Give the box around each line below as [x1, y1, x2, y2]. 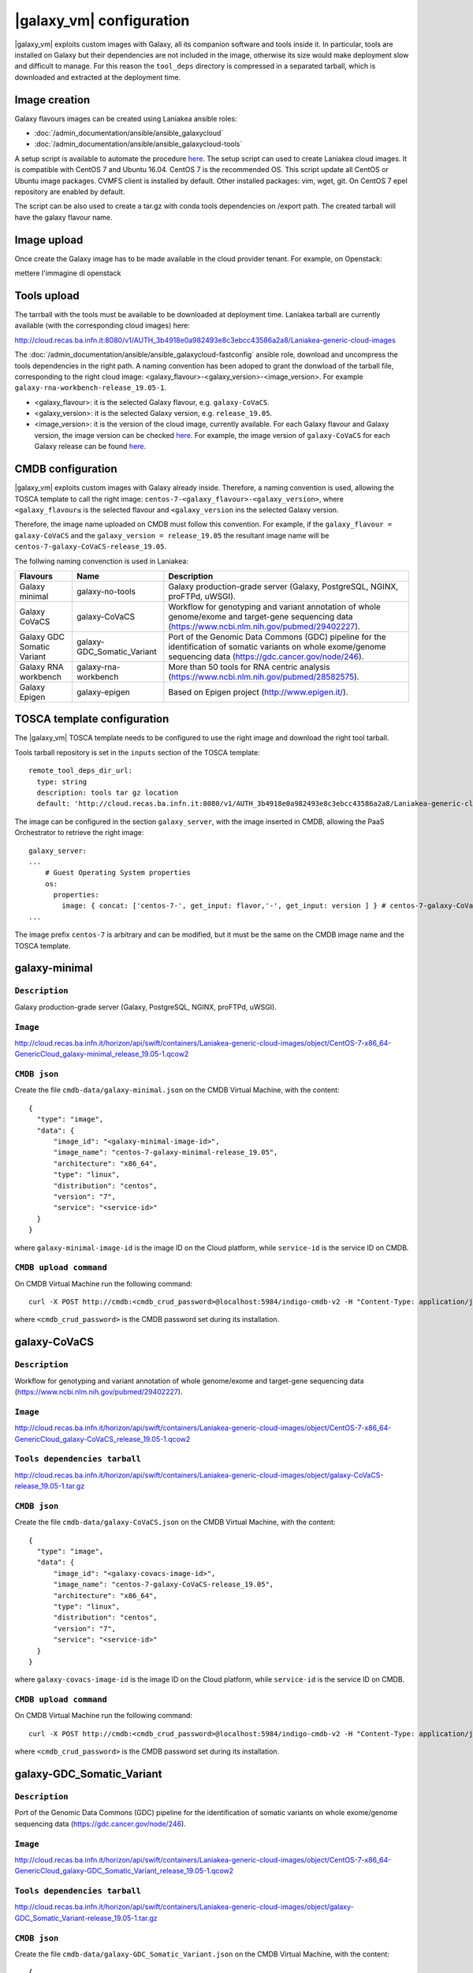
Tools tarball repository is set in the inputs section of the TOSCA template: [14, 747, 260, 757]
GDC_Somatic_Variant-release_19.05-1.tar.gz [14, 1913, 158, 1922]
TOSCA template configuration [14, 713, 169, 726]
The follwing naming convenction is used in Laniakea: [14, 556, 189, 566]
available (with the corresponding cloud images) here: [14, 320, 191, 331]
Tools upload [14, 289, 80, 302]
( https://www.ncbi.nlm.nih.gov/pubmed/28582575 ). [168, 671, 359, 682]
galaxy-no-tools [76, 586, 136, 597]
